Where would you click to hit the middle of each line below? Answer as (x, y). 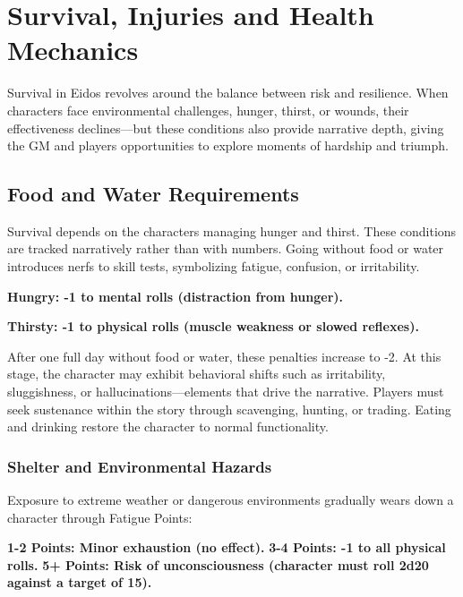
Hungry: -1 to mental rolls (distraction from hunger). (176, 296)
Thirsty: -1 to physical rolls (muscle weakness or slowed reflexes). (213, 326)
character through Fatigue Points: (100, 517)
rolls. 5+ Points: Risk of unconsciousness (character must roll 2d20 (218, 564)
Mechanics (73, 50)
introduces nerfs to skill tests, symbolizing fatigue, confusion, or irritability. (214, 266)
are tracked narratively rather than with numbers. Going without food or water (226, 248)
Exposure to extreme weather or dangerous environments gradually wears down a (231, 500)
